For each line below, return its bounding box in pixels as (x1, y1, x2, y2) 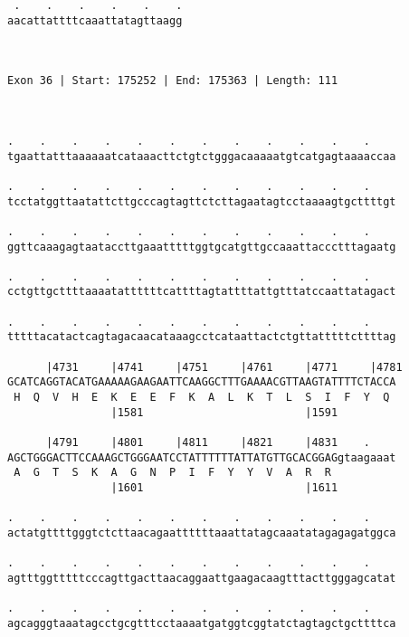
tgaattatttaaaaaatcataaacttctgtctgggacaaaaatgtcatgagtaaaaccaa (7, 149, 396, 163)
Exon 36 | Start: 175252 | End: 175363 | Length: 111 (7, 74, 338, 88)
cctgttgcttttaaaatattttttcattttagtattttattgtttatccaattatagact (7, 285, 396, 299)
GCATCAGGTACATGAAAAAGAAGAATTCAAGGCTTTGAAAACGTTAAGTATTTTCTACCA (7, 376, 396, 389)
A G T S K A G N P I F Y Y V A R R (14, 466, 331, 480)
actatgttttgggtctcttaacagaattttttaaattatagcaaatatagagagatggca (7, 526, 396, 539)
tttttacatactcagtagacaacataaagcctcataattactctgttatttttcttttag (7, 330, 396, 344)
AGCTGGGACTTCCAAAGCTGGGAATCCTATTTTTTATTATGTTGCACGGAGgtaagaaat (7, 451, 396, 464)
